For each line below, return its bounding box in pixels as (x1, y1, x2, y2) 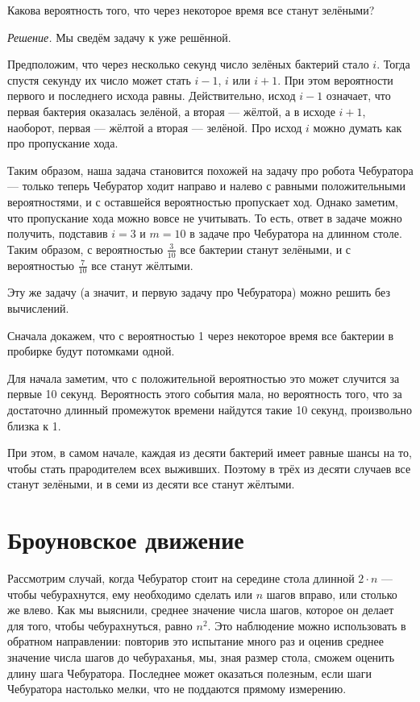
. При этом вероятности (277, 71, 393, 88)
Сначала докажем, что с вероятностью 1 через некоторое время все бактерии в (7, 326, 394, 343)
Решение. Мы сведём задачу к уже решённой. (7, 28, 231, 45)
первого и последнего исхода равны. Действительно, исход (7, 87, 296, 104)
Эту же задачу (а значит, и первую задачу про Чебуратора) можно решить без (7, 284, 390, 301)
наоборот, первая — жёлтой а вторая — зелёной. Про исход (7, 118, 302, 135)
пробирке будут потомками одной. (7, 343, 175, 359)
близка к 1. (7, 417, 61, 434)
